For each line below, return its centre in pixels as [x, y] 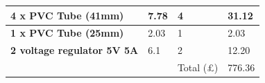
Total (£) [198, 67]
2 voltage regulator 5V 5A [75, 50]
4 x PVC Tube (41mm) [67, 15]
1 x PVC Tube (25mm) [67, 33]
